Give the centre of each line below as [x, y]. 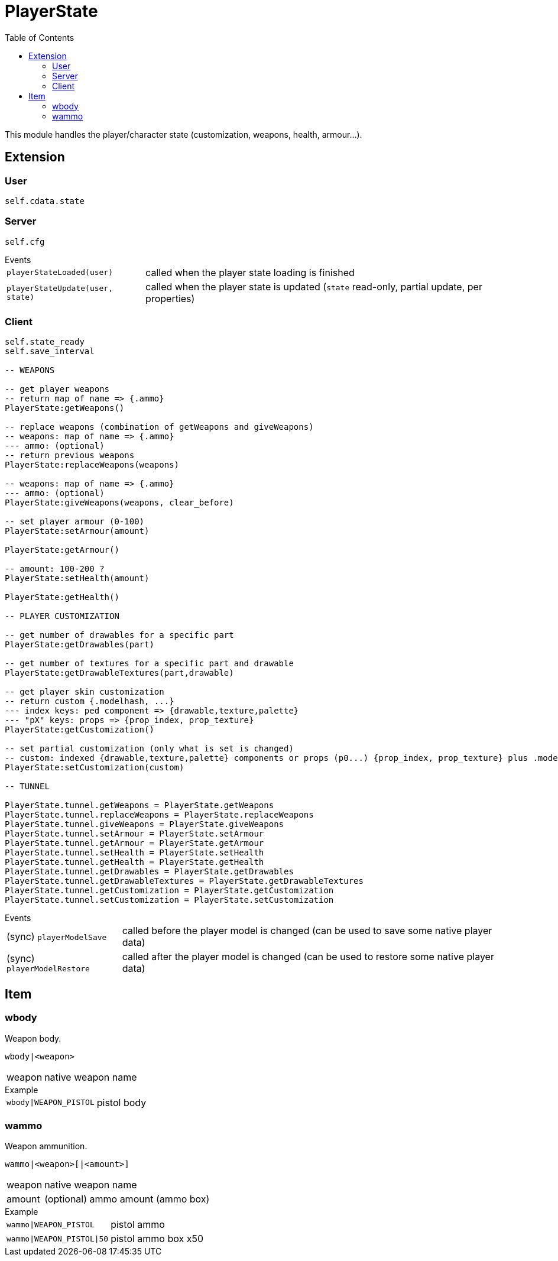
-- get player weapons [57, 389]
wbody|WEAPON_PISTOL [51, 1103]
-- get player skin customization [85, 692]
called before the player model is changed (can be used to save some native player [307, 931]
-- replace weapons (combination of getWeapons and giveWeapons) [159, 427]
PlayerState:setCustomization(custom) [95, 768]
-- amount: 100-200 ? [55, 569]
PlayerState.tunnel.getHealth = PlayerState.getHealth [134, 862]
